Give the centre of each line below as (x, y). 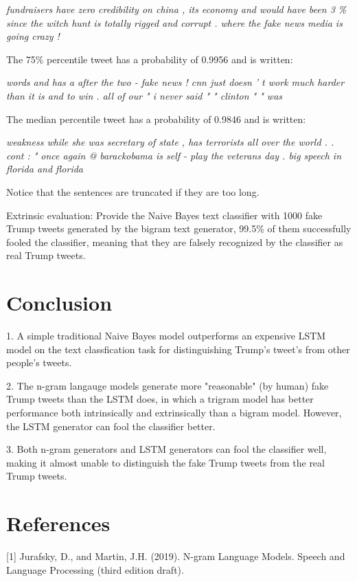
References (58, 523)
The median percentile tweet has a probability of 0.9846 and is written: (156, 119)
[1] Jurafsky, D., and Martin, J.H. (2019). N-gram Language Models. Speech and (176, 556)
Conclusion (59, 303)
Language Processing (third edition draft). (95, 569)
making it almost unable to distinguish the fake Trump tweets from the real (165, 462)
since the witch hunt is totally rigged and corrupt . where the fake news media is (174, 22)
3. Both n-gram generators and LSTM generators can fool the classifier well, (166, 449)
